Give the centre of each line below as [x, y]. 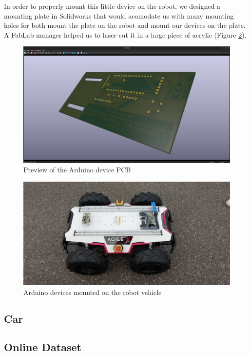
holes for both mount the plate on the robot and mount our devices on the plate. [125, 25]
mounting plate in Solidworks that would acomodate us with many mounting [119, 15]
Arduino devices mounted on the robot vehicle [93, 292]
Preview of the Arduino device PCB [77, 170]
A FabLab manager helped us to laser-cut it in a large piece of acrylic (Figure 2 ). [125, 34]
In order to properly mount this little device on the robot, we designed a [112, 6]
